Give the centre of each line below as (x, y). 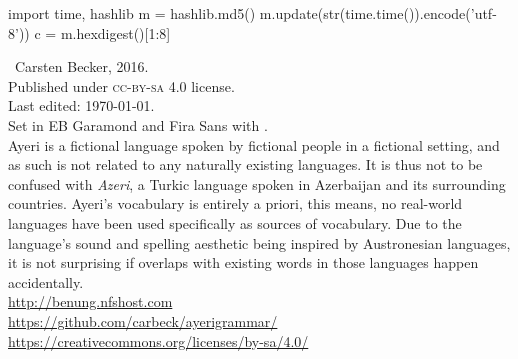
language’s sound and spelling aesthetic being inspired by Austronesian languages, (259, 242)
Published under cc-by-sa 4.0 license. (121, 85)
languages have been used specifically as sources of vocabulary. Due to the (235, 222)
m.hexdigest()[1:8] (115, 32)
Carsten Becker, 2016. (81, 66)
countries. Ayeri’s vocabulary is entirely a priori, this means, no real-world (235, 203)
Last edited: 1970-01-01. (81, 105)
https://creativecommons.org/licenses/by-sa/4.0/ (158, 340)
